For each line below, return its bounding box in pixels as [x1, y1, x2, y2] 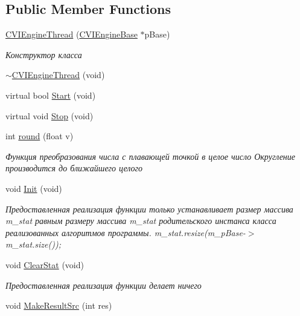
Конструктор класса [5, 48, 82, 61]
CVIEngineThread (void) [11, 68, 105, 81]
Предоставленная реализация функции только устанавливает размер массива [5, 202, 293, 215]
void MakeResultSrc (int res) [5, 299, 112, 312]
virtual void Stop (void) [5, 109, 94, 122]
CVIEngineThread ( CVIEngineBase [5, 28, 138, 41]
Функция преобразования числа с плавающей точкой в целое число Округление [5, 150, 296, 162]
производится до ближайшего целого [5, 162, 143, 174]
